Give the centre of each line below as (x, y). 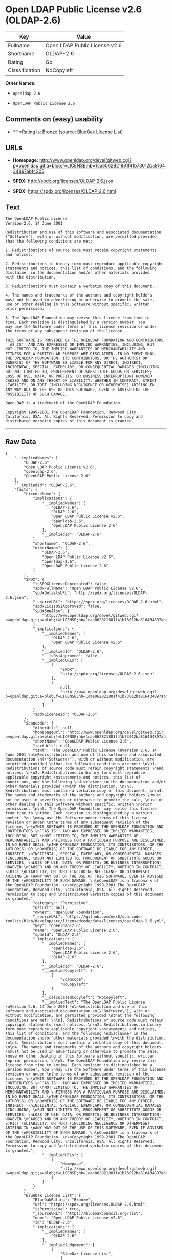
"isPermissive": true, (57, 1209)
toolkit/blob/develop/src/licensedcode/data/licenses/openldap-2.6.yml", (86, 921)
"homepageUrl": (49, 733)
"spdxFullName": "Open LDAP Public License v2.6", (88, 589)
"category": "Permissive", (61, 903)
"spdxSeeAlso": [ (51, 611)
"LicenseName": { (42, 494)
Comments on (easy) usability (54, 119)
